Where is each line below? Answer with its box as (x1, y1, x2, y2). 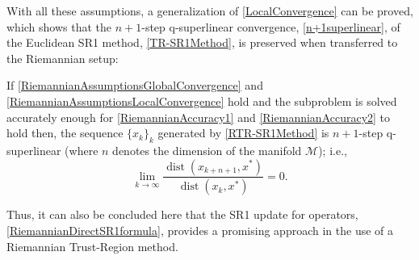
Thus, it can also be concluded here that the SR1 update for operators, (6, 206, 358, 223)
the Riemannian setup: (6, 49, 119, 66)
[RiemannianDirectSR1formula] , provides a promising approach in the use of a (6, 222, 394, 239)
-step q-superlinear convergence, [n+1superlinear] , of (141, 18, 400, 35)
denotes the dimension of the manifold (112, 141, 302, 158)
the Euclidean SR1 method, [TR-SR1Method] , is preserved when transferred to (6, 34, 398, 51)
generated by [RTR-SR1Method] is (157, 124, 329, 141)
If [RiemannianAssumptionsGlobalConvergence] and (6, 77, 263, 94)
